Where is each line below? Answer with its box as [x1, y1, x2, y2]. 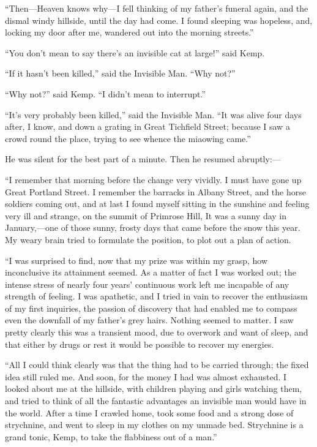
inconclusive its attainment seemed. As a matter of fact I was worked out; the [5, 266, 296, 279]
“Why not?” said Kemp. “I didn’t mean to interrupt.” [5, 87, 206, 100]
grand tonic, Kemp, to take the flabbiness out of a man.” [5, 430, 217, 443]
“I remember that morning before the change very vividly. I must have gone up [5, 173, 302, 186]
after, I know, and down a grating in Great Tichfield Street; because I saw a [5, 120, 290, 133]
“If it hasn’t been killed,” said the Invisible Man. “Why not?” [5, 67, 236, 80]
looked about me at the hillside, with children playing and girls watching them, [5, 382, 302, 395]
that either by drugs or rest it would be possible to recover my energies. [5, 337, 274, 350]
